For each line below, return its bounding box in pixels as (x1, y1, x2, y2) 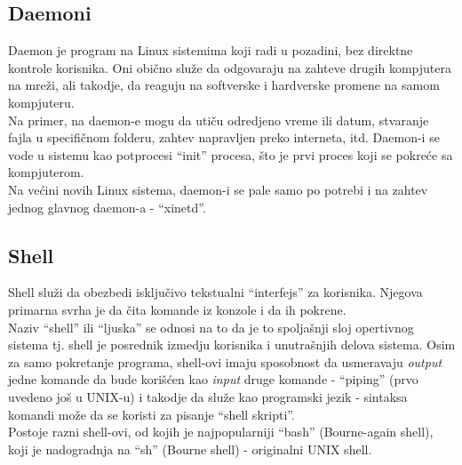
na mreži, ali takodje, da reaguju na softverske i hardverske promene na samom (8, 76, 440, 94)
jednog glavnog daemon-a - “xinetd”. (8, 197, 206, 216)
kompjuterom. (8, 163, 84, 181)
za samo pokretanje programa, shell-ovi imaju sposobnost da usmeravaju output (8, 352, 442, 371)
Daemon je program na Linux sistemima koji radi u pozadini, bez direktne (8, 41, 413, 60)
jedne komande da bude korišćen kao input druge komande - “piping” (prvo (8, 370, 418, 389)
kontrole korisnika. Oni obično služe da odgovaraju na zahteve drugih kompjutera (8, 58, 451, 76)
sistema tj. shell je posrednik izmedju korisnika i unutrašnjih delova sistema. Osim (8, 335, 456, 354)
